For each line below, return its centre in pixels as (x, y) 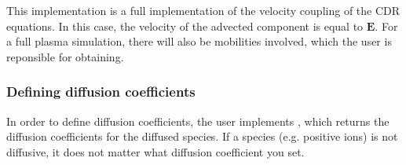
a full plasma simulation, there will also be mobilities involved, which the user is (199, 41)
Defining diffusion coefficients (101, 92)
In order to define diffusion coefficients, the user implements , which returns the (198, 121)
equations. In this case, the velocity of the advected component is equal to (185, 26)
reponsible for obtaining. (65, 56)
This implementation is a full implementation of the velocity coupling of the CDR (203, 10)
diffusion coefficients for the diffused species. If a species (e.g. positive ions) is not (202, 136)
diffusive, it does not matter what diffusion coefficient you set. (155, 151)
